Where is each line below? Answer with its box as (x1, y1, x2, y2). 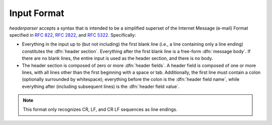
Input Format (9, 8, 64, 19)
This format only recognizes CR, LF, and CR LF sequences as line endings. (23, 106, 178, 112)
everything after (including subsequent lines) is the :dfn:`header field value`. (22, 83, 180, 89)
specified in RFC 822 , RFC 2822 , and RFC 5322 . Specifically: (9, 32, 136, 38)
